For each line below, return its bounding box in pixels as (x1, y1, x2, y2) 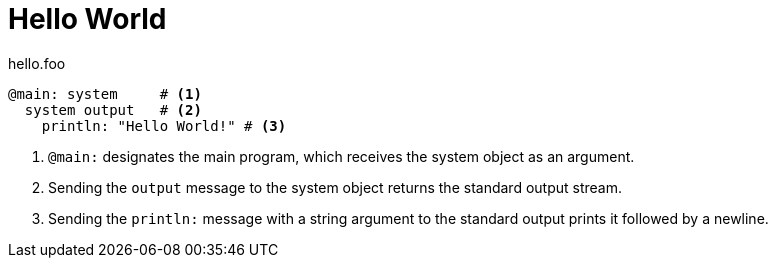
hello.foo (8, 54, 66, 72)
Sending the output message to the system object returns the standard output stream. (48, 178, 622, 196)
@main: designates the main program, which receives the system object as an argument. (48, 147, 635, 165)
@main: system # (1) (8, 85, 202, 102)
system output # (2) (24, 101, 202, 118)
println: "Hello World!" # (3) (41, 117, 287, 134)
